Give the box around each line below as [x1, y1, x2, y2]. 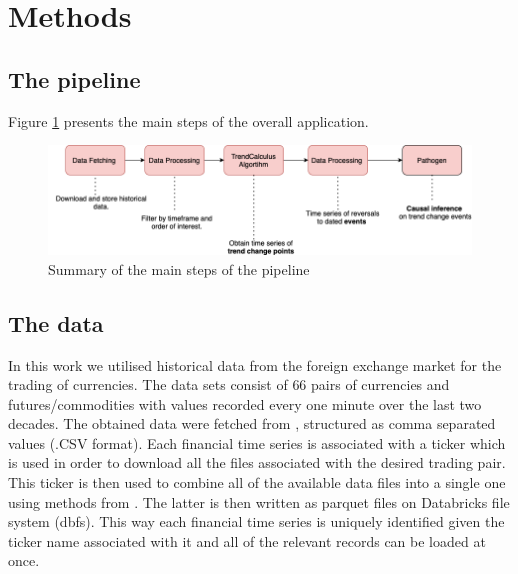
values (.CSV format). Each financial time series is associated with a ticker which [8, 432, 506, 453]
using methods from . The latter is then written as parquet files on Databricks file [8, 491, 510, 512]
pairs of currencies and [311, 374, 450, 395]
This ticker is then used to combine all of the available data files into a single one [8, 472, 506, 493]
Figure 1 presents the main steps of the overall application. [8, 110, 369, 131]
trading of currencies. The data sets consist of [8, 374, 288, 395]
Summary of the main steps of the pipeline [48, 258, 310, 279]
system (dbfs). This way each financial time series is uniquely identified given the [8, 511, 505, 532]
